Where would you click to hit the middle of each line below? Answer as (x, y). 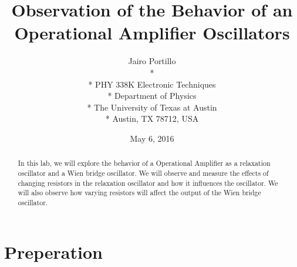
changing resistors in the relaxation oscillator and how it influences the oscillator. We (148, 183)
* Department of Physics (152, 96)
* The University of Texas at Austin (152, 107)
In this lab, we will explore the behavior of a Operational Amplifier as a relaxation (144, 163)
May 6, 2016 (152, 138)
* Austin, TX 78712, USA (152, 119)
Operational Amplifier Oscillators (152, 33)
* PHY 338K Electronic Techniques (152, 84)
